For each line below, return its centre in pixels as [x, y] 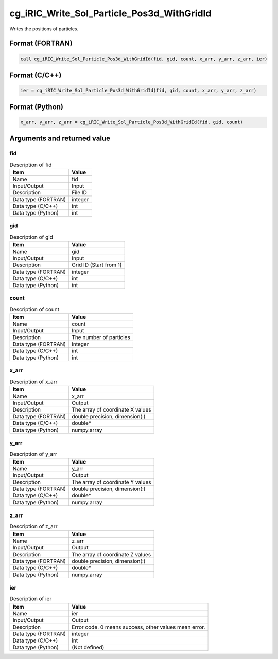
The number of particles [101, 337]
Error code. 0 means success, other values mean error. [138, 627]
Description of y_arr [33, 454]
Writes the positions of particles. [44, 29]
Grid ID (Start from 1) [97, 265]
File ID [79, 192]
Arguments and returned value [60, 139]
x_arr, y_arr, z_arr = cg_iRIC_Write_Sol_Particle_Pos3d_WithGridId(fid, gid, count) [132, 122]
